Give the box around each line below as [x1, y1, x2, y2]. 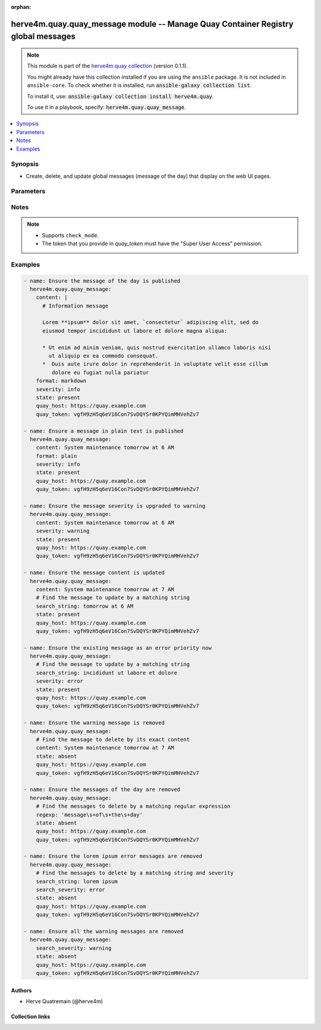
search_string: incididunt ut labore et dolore [36, 669, 178, 676]
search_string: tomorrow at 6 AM [36, 603, 134, 609]
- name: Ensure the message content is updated [23, 569, 165, 576]
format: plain [36, 452, 77, 459]
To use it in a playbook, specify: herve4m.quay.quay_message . [27, 103, 187, 110]
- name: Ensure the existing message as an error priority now [23, 644, 212, 651]
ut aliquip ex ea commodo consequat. [48, 352, 159, 359]
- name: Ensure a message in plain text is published [23, 427, 184, 435]
